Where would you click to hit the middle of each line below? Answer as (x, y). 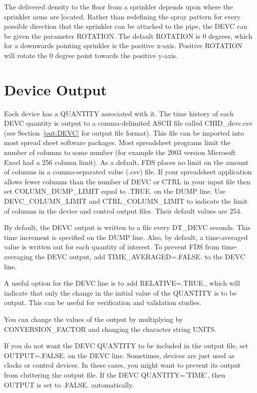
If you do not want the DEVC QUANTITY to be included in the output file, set (126, 346)
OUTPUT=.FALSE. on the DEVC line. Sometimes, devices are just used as (119, 355)
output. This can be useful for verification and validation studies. (103, 302)
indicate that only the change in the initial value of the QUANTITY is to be (120, 292)
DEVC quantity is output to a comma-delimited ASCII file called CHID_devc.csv (128, 123)
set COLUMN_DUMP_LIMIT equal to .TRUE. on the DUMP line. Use (115, 191)
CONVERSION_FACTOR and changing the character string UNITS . (110, 329)
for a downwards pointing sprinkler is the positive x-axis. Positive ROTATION (123, 45)
